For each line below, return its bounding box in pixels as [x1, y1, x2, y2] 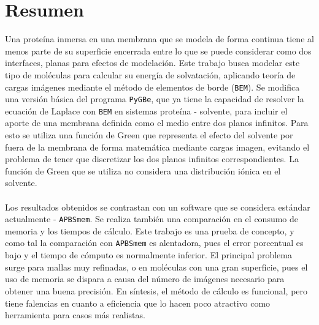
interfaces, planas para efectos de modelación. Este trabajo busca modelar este [5, 56, 300, 69]
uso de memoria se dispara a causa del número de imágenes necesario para [5, 272, 285, 285]
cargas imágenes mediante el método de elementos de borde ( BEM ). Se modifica [5, 80, 300, 93]
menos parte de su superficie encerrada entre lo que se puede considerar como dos [5, 44, 312, 57]
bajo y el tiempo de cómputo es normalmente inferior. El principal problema [5, 248, 292, 261]
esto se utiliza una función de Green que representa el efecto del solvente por [5, 129, 293, 141]
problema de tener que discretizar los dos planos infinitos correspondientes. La [5, 152, 299, 165]
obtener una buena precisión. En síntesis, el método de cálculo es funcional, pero [5, 284, 308, 297]
